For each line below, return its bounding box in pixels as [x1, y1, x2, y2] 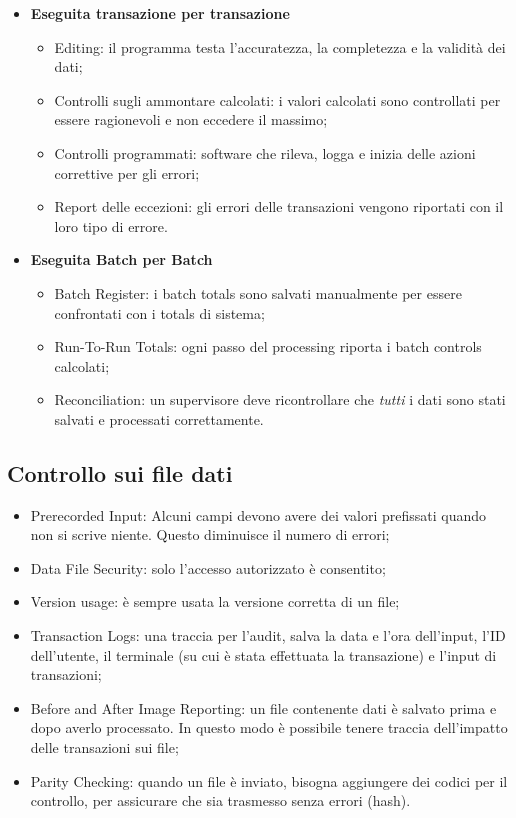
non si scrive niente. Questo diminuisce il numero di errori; [30, 524, 390, 545]
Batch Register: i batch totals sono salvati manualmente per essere [54, 282, 462, 303]
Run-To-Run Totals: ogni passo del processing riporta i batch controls [54, 336, 482, 357]
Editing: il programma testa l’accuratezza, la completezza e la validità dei [54, 36, 506, 57]
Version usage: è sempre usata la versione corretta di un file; [30, 591, 400, 612]
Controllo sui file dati [7, 457, 233, 488]
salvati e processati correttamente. [54, 408, 264, 429]
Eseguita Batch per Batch [30, 249, 213, 270]
